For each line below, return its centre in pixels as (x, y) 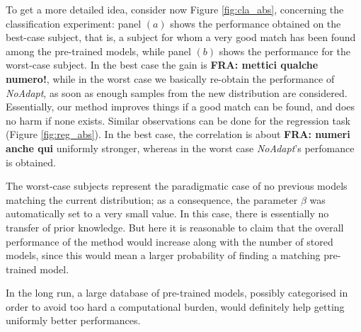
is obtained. (31, 162)
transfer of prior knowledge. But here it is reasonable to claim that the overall (175, 227)
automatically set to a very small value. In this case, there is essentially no (167, 213)
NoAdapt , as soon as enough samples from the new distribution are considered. (177, 92)
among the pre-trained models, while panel (98, 51)
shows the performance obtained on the (256, 23)
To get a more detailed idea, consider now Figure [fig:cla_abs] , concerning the (175, 9)
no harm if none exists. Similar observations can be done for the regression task (178, 120)
